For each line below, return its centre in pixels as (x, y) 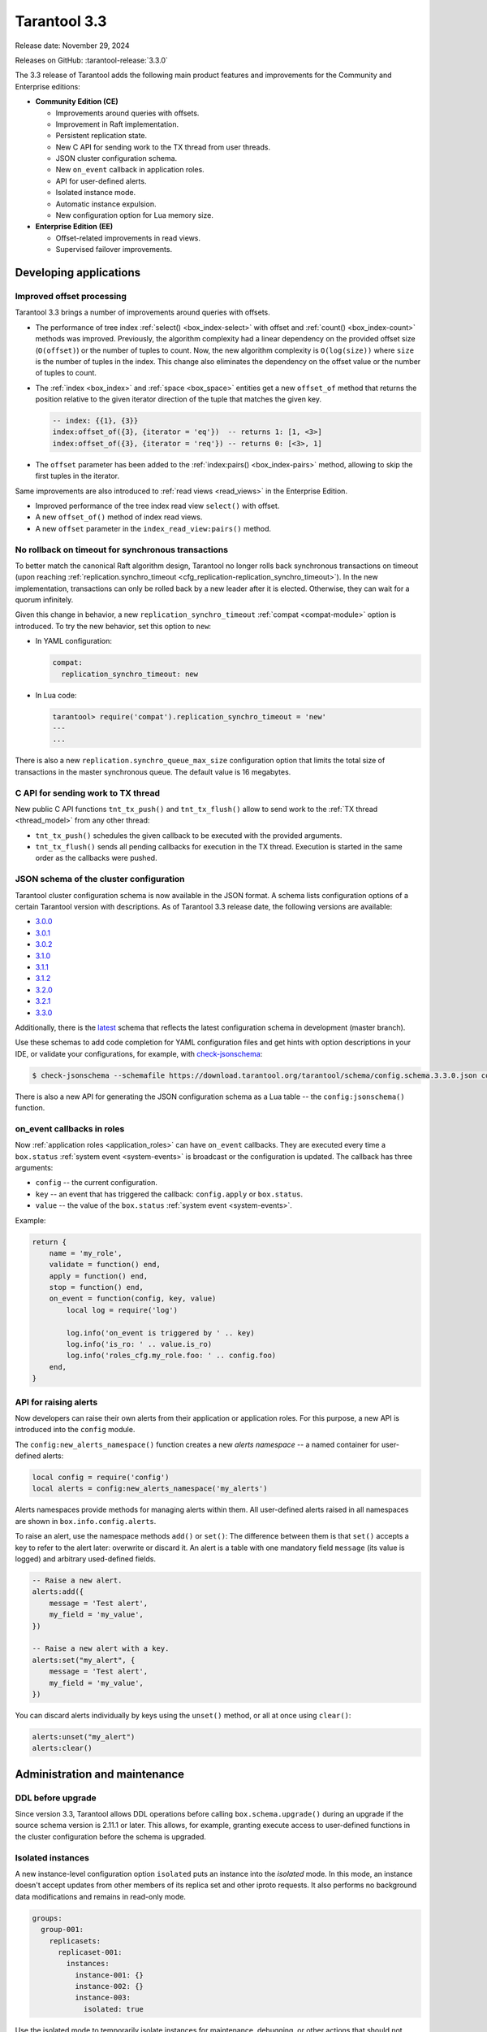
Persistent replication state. (101, 136)
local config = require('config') (101, 1478)
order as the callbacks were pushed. (96, 858)
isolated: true (113, 2009)
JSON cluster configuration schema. (116, 158)
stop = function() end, (96, 1287)
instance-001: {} (109, 1975)
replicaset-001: (90, 1952)
